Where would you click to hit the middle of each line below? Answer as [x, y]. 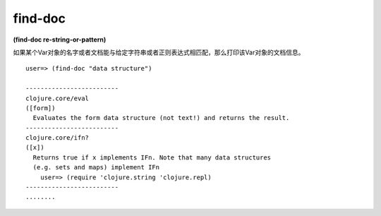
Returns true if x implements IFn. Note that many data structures [152, 157]
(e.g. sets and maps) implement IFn [96, 167]
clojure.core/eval [58, 98]
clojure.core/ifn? [58, 138]
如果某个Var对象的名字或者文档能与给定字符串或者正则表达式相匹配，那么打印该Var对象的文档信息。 [159, 52]
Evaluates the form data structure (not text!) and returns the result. [161, 118]
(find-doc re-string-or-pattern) [60, 40]
